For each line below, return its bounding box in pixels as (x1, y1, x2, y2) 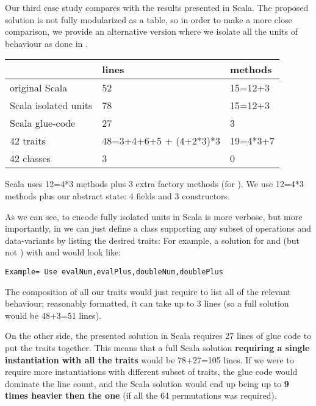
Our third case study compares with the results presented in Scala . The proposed (5, 1, 309, 13)
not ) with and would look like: (5, 246, 121, 258)
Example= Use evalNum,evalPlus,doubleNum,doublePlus (5, 267, 223, 276)
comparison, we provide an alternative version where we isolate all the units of (5, 25, 298, 38)
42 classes (10, 151, 51, 166)
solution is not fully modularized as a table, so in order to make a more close (5, 13, 292, 26)
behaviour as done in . (5, 37, 88, 49)
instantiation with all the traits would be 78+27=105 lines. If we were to (5, 353, 294, 366)
